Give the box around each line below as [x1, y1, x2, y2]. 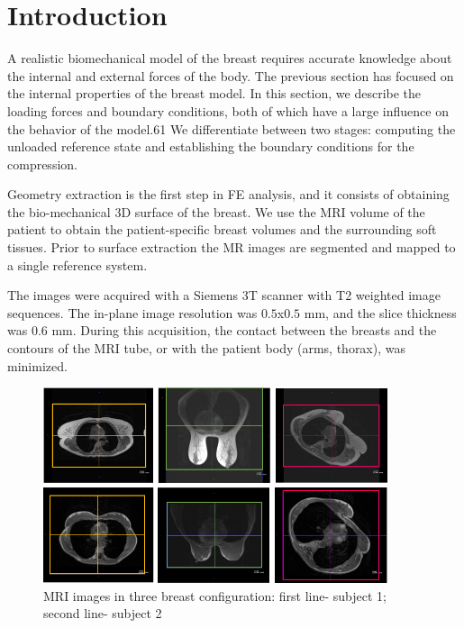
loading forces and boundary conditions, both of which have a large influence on [7, 101, 449, 120]
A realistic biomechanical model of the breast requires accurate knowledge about [7, 49, 452, 68]
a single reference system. [7, 255, 148, 274]
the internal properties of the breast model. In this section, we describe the [7, 84, 422, 103]
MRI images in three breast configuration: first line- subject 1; [43, 586, 387, 605]
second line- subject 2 [43, 604, 162, 623]
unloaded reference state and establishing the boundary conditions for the [7, 137, 414, 156]
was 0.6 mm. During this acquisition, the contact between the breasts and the [7, 321, 437, 340]
